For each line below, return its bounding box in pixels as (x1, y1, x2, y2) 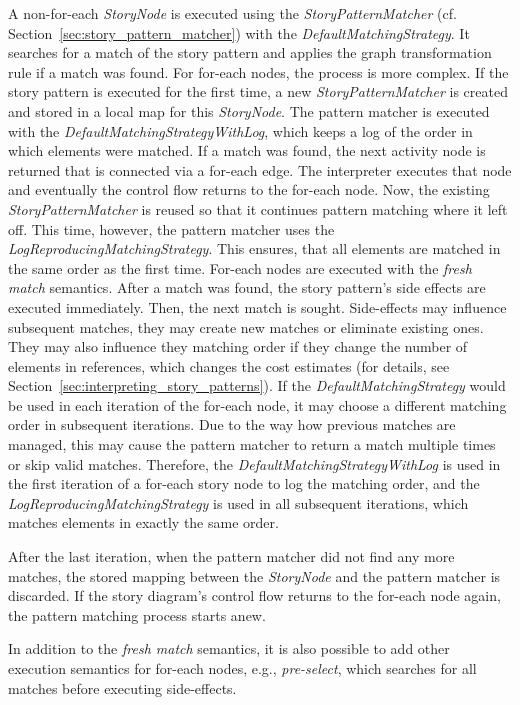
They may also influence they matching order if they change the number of (8, 336, 468, 357)
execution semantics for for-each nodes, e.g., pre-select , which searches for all (8, 658, 477, 678)
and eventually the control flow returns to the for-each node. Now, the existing (8, 179, 490, 200)
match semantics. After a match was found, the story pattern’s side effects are (8, 277, 486, 298)
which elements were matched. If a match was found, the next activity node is (8, 140, 486, 161)
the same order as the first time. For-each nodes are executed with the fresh (8, 257, 472, 278)
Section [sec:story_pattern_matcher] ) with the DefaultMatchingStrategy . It (8, 22, 470, 43)
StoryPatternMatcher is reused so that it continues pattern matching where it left (8, 198, 508, 219)
